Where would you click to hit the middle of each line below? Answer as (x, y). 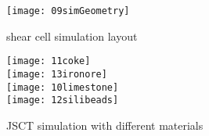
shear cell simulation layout (72, 36)
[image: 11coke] (49, 61)
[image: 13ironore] (57, 74)
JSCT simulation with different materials (105, 125)
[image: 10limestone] (63, 87)
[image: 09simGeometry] (68, 11)
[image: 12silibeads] (63, 100)
